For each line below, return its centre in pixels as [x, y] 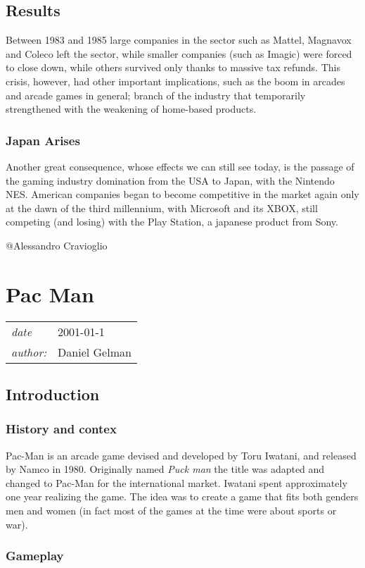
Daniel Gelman [95, 352]
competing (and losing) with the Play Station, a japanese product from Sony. [172, 222]
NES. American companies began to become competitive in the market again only [182, 194]
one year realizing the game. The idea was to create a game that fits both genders [182, 496]
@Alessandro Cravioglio [57, 245]
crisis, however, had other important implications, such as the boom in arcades [175, 81]
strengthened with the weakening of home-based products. [131, 109]
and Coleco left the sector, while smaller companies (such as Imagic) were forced [179, 53]
